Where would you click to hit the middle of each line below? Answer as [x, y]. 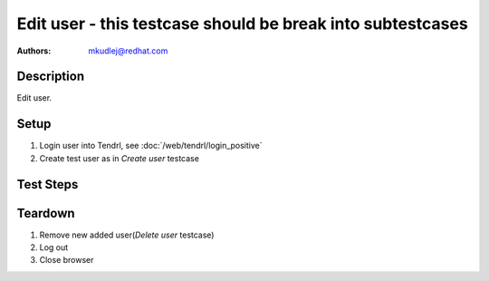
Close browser [67, 260]
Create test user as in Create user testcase [119, 158]
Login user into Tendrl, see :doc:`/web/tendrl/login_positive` [151, 146]
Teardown [46, 213]
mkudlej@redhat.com [128, 51]
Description [51, 77]
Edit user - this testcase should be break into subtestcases [242, 24]
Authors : [34, 51]
